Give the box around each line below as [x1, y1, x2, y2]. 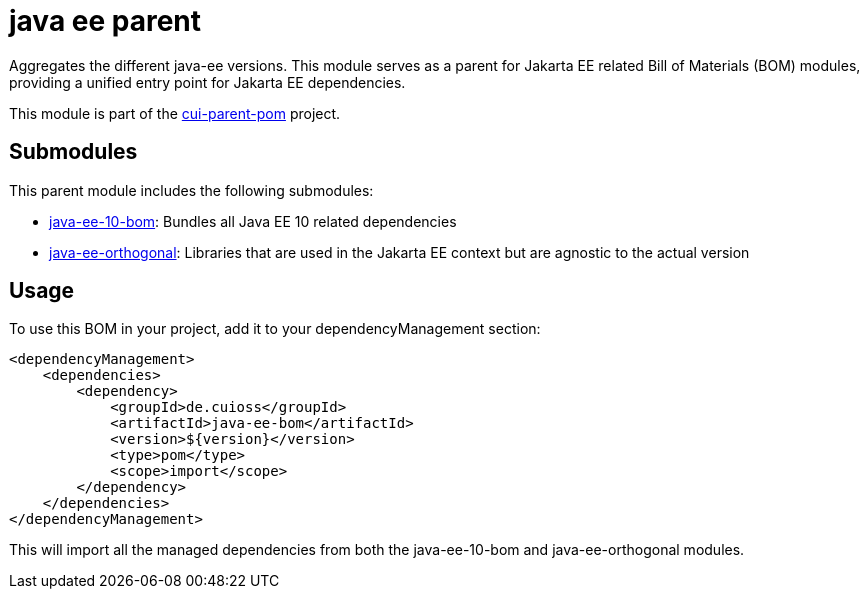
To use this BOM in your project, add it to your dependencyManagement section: [9, 320, 541, 338]
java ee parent [9, 4, 202, 38]
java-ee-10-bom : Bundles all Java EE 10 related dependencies [49, 212, 457, 230]
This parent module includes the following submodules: [9, 181, 374, 199]
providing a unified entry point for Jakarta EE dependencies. [9, 73, 406, 91]
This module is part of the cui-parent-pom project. [9, 104, 341, 122]
